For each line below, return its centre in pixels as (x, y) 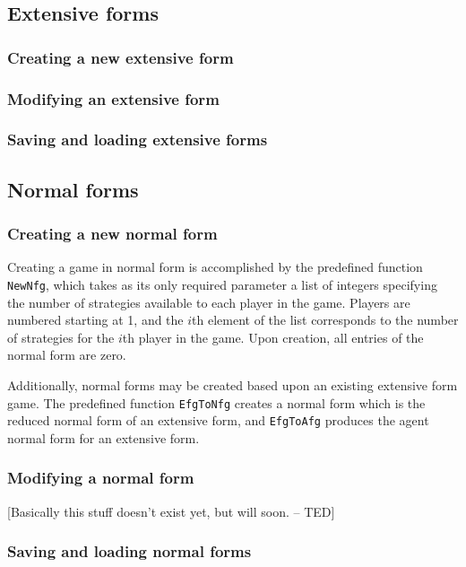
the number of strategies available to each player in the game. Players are (209, 302)
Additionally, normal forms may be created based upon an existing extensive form (233, 384)
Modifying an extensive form (113, 98)
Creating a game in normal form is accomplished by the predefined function (215, 267)
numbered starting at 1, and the (95, 320)
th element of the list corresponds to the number (325, 320)
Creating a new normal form (112, 234)
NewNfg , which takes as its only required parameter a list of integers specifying (222, 284)
